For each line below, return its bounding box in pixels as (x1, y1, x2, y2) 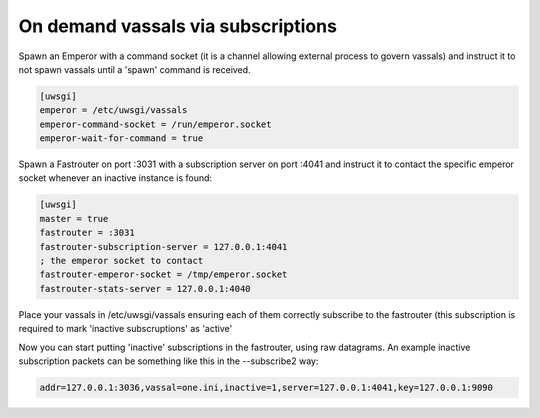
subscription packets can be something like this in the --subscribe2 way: (18, 355, 319, 367)
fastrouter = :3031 (39, 227, 135, 239)
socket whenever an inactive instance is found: (18, 172, 213, 184)
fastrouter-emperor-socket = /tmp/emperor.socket (39, 269, 288, 280)
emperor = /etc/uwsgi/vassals (39, 105, 188, 116)
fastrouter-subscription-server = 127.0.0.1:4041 (39, 241, 288, 252)
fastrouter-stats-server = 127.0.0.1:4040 (39, 283, 251, 294)
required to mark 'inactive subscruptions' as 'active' (18, 323, 233, 335)
